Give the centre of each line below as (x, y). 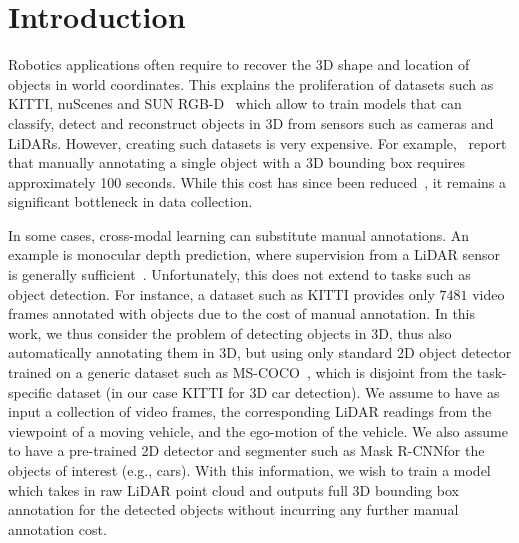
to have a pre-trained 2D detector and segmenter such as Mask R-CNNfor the (246, 450)
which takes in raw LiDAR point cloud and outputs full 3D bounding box (233, 489)
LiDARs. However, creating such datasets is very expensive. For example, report (257, 142)
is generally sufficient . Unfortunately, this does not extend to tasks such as (239, 274)
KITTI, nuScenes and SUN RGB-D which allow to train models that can (235, 103)
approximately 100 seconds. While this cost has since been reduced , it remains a (257, 181)
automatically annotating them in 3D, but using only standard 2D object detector (260, 352)
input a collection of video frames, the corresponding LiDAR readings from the (250, 411)
